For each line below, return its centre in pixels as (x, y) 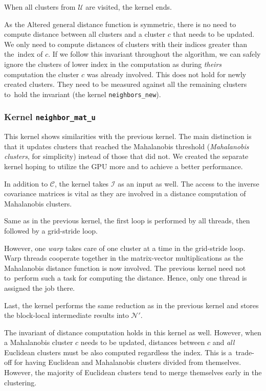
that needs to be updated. (214, 34)
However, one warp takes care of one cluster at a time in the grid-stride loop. (125, 248)
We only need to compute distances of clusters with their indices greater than (126, 44)
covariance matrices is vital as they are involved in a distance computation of (125, 193)
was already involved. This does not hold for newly (167, 74)
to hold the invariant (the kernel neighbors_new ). (83, 94)
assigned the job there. (40, 287)
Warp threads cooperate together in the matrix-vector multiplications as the (124, 258)
